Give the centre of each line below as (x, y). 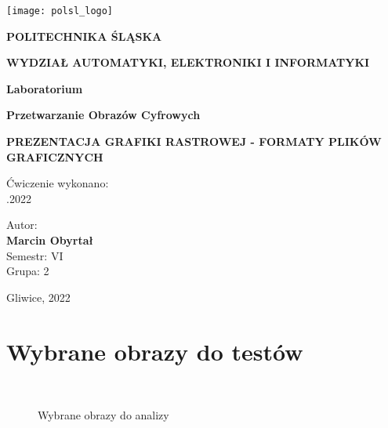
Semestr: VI (35, 255)
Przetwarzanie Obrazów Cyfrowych (103, 115)
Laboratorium (45, 88)
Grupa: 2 (28, 271)
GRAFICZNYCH (55, 156)
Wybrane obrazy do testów (155, 351)
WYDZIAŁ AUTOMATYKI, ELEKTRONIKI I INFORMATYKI (188, 62)
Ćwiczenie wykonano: (58, 183)
